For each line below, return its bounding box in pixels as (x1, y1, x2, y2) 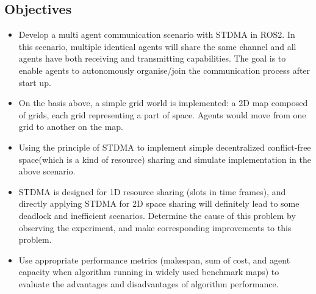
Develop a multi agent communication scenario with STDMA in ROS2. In (18, 28, 295, 41)
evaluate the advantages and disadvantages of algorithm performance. (18, 277, 279, 290)
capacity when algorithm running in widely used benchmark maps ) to (18, 265, 279, 278)
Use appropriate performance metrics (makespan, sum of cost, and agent (18, 253, 290, 266)
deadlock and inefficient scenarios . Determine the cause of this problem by (18, 209, 296, 221)
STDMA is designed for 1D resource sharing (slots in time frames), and (18, 185, 286, 198)
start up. (18, 76, 51, 88)
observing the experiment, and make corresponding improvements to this (18, 221, 292, 234)
